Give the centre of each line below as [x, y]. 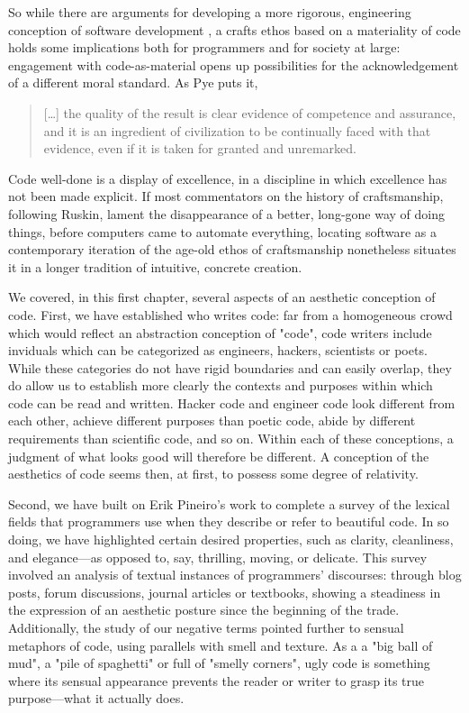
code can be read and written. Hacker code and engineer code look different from [232, 402]
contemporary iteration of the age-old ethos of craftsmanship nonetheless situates [232, 249]
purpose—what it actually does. [96, 698]
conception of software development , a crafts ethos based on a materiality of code [234, 29]
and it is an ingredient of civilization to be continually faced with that [237, 130]
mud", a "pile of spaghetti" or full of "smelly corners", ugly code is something [219, 663]
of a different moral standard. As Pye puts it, [133, 82]
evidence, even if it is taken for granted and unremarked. [200, 148]
